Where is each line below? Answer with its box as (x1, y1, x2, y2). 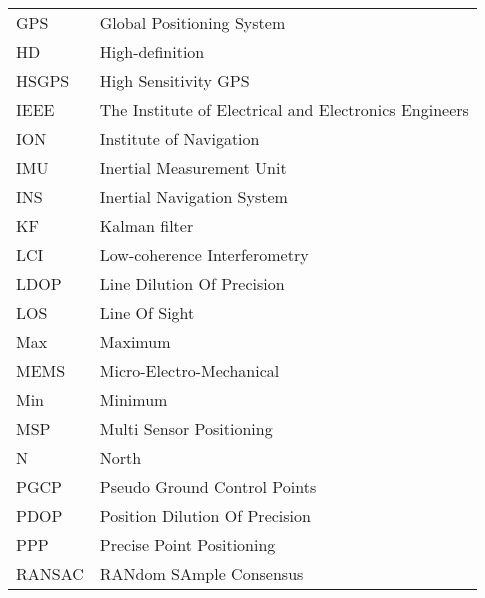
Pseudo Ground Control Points (99, 475, 317, 498)
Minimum (99, 388, 168, 411)
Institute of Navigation (99, 127, 260, 150)
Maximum (99, 330, 171, 353)
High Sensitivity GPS (99, 69, 250, 92)
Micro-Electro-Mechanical (99, 359, 280, 382)
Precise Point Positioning (99, 533, 276, 556)
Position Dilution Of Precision (99, 504, 311, 527)
